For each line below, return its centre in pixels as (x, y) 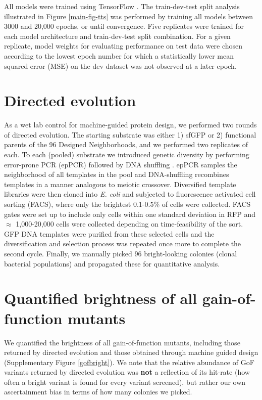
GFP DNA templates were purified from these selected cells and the (109, 233)
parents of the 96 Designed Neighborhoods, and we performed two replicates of (126, 144)
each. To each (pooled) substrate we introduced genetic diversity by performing (127, 154)
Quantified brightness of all (101, 298)
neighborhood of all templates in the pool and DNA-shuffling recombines (117, 174)
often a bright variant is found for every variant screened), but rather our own (125, 382)
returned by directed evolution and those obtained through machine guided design (131, 352)
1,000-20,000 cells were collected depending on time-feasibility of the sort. (129, 224)
